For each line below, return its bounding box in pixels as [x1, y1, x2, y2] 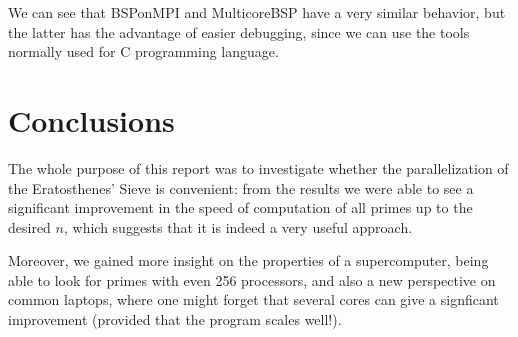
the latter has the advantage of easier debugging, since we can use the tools [8, 21, 470, 42]
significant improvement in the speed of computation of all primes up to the [8, 197, 473, 218]
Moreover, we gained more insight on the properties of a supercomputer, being [8, 250, 489, 271]
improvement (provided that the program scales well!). [8, 309, 342, 330]
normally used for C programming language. [8, 41, 279, 62]
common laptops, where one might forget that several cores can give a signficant [8, 289, 499, 310]
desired [8, 216, 51, 237]
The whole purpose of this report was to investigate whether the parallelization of [8, 157, 509, 178]
